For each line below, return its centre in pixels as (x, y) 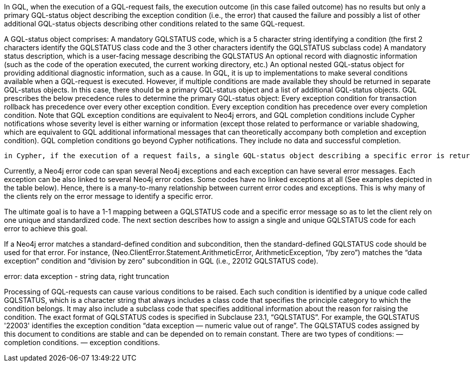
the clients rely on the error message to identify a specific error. (109, 196)
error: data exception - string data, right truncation (87, 276)
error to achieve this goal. (46, 229)
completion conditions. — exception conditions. (82, 342)
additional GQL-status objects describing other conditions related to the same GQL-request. (155, 24)
